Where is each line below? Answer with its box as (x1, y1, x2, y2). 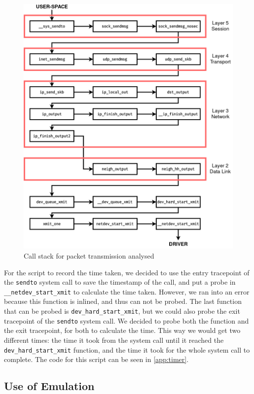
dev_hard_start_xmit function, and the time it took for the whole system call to (4, 344, 250, 355)
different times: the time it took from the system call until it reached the (4, 334, 224, 345)
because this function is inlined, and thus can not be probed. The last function (4, 296, 242, 306)
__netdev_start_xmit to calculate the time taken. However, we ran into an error (4, 286, 250, 296)
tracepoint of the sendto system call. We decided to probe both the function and (4, 315, 249, 326)
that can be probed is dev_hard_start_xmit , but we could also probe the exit (4, 306, 240, 316)
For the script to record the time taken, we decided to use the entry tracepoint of (4, 267, 250, 277)
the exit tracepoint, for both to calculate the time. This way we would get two (4, 325, 241, 335)
